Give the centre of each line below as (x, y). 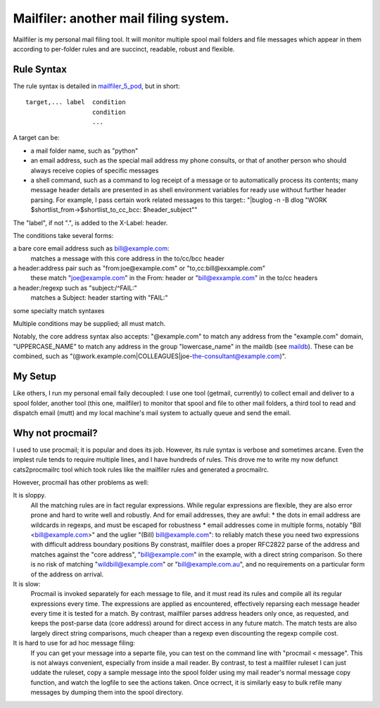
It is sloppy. (30, 495)
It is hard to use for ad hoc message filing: (74, 643)
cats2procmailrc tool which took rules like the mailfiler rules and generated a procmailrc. (141, 469)
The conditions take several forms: (63, 235)
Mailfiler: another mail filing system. (121, 18)
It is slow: (27, 583)
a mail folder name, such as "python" (84, 151)
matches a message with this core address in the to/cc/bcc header (127, 258)
